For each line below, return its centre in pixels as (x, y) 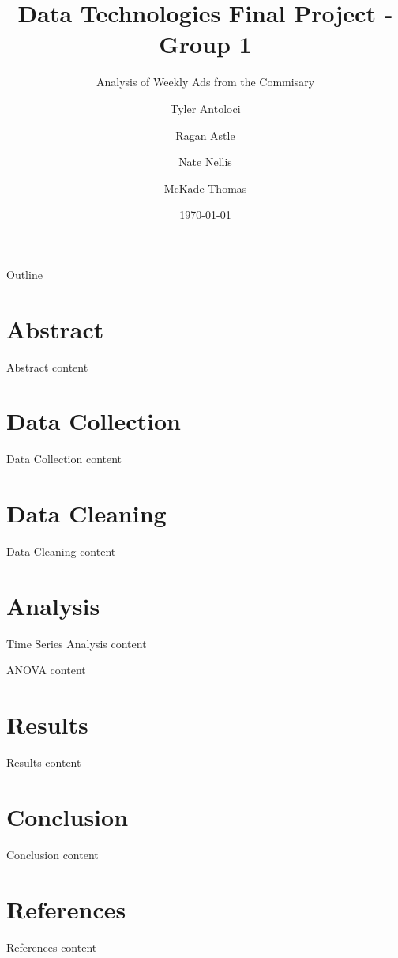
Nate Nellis (205, 162)
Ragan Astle (205, 135)
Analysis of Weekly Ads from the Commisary (205, 82)
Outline (24, 274)
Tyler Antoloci (205, 108)
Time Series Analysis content (77, 643)
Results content (44, 762)
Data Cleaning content (61, 551)
